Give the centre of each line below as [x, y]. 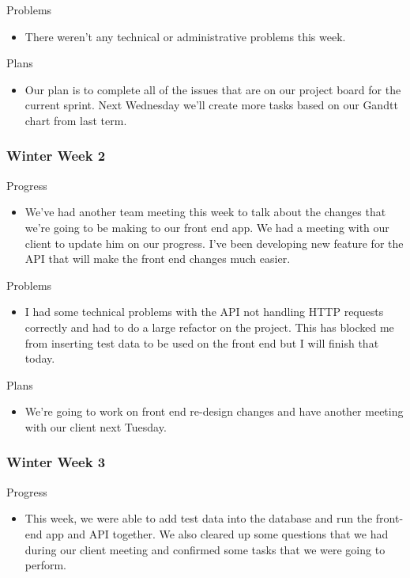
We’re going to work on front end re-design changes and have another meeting [214, 411]
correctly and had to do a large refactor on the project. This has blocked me [209, 327]
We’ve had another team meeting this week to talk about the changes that [205, 212]
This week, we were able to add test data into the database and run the [199, 518]
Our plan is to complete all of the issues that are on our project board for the [213, 89]
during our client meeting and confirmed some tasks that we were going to [205, 549]
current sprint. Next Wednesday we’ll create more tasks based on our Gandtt [211, 105]
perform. [46, 565]
